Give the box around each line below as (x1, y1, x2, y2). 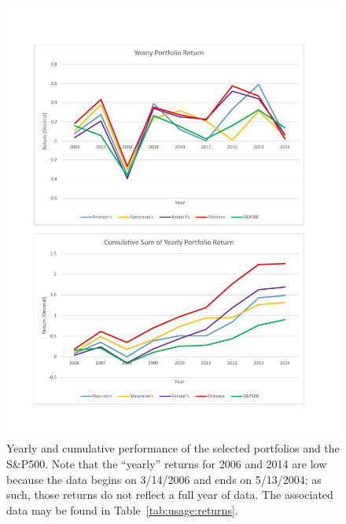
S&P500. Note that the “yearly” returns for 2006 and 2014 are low (6, 456, 327, 472)
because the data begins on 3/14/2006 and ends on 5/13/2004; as (6, 471, 322, 487)
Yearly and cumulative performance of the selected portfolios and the (6, 440, 340, 456)
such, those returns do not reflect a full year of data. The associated (6, 486, 333, 503)
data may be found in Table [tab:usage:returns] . (6, 501, 238, 518)
